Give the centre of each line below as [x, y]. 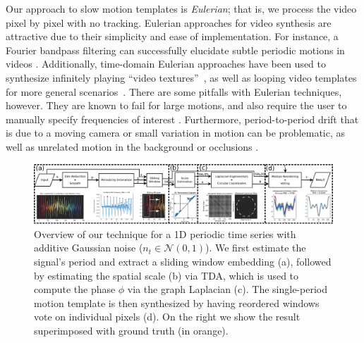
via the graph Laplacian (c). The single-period [227, 289]
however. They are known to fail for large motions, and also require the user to [176, 105]
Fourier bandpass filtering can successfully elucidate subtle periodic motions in [175, 50]
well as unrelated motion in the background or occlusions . [132, 146]
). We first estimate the [255, 248]
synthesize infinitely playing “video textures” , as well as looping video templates [181, 77]
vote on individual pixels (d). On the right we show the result [167, 317]
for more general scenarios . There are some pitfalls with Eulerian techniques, [174, 91]
